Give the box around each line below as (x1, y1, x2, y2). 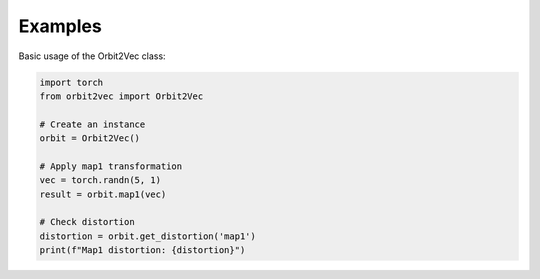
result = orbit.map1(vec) (39, 188, 167, 200)
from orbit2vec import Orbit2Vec (39, 90, 204, 102)
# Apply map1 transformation (39, 160, 183, 172)
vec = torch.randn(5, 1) (39, 175, 162, 186)
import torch (39, 76, 104, 88)
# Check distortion (39, 216, 135, 228)
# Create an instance (39, 118, 146, 130)
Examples (18, 15, 102, 37)
